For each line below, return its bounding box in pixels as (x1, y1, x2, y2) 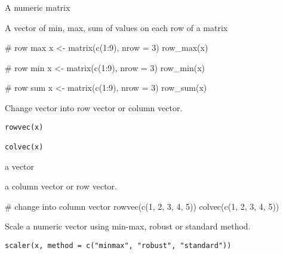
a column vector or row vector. (5, 180, 117, 192)
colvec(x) (5, 142, 44, 151)
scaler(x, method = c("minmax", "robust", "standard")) (5, 241, 232, 250)
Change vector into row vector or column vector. (5, 101, 183, 114)
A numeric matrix (5, 1, 70, 13)
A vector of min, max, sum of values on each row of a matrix (5, 21, 228, 33)
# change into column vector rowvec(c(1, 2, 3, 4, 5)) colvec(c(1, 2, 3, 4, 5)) (5, 200, 279, 212)
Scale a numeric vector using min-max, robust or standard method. (5, 220, 251, 232)
